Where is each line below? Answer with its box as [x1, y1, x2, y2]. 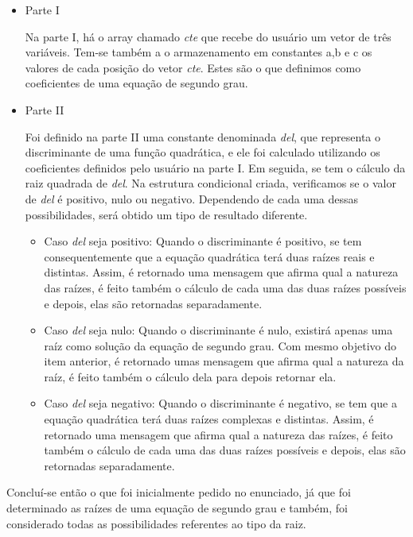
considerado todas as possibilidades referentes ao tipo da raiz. [6, 515, 306, 531]
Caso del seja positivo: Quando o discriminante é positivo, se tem [44, 233, 362, 249]
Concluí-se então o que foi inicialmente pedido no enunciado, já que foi [6, 484, 351, 500]
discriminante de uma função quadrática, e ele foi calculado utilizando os [25, 144, 380, 160]
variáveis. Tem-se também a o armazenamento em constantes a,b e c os [25, 44, 372, 60]
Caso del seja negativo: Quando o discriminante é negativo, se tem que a [44, 395, 397, 411]
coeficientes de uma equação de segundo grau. [25, 75, 248, 91]
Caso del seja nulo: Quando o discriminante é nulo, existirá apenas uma [44, 322, 393, 338]
